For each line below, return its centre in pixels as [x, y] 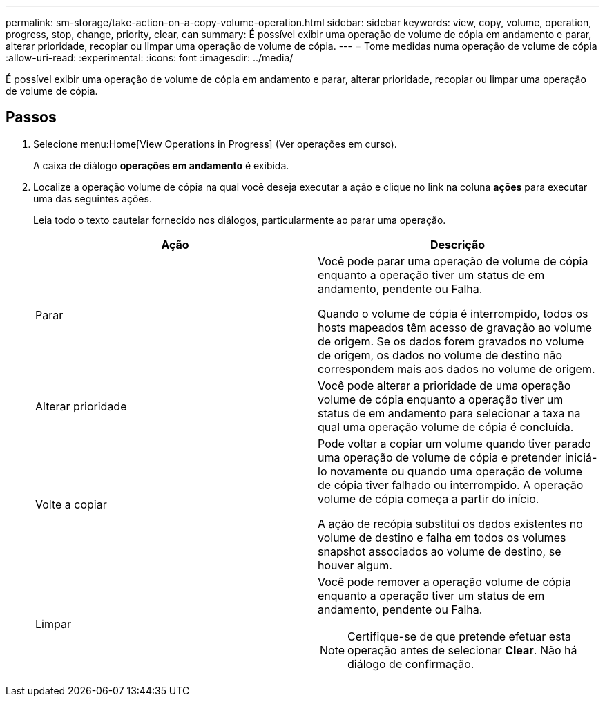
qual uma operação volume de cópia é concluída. [446, 427]
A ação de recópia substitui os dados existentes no [450, 523]
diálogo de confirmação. [411, 664]
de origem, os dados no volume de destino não [440, 355]
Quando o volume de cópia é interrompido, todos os [453, 313]
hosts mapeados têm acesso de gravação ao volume [455, 327]
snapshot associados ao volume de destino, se [440, 551]
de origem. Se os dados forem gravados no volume [451, 341]
